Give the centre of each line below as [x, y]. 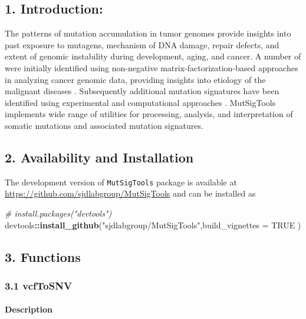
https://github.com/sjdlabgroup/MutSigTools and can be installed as [130, 193]
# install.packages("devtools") [58, 213]
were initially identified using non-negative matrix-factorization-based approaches [152, 67]
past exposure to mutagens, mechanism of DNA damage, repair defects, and [142, 44]
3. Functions [43, 256]
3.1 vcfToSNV [39, 285]
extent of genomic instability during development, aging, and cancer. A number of [153, 56]
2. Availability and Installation [99, 157]
